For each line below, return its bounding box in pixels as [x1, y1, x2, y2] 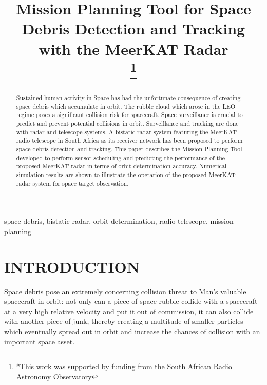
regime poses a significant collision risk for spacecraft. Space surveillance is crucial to [16, 110, 243, 119]
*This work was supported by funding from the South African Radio [16, 361, 232, 372]
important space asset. [4, 336, 75, 346]
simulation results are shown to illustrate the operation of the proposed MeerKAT [16, 170, 236, 179]
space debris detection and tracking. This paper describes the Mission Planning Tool [16, 145, 242, 153]
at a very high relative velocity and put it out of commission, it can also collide [4, 305, 254, 316]
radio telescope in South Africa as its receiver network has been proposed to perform [16, 136, 243, 145]
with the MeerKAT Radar [39, 38, 228, 59]
